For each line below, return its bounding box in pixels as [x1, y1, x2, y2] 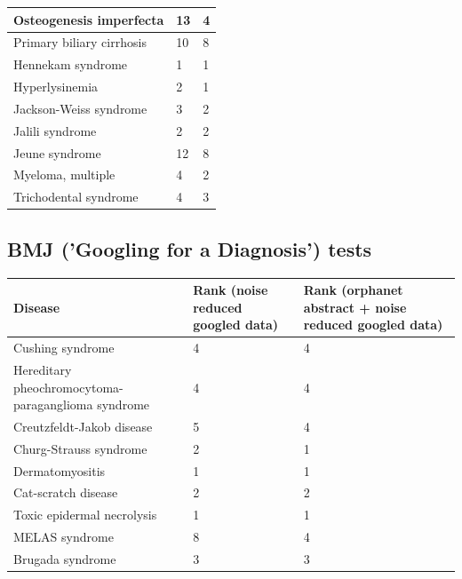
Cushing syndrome [13, 338, 115, 357]
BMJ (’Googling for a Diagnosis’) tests [7, 234, 372, 262]
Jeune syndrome [13, 143, 101, 162]
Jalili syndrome [13, 121, 97, 139]
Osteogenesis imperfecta [13, 10, 164, 28]
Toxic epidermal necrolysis [13, 505, 157, 524]
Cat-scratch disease [13, 483, 118, 502]
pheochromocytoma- [13, 377, 123, 396]
